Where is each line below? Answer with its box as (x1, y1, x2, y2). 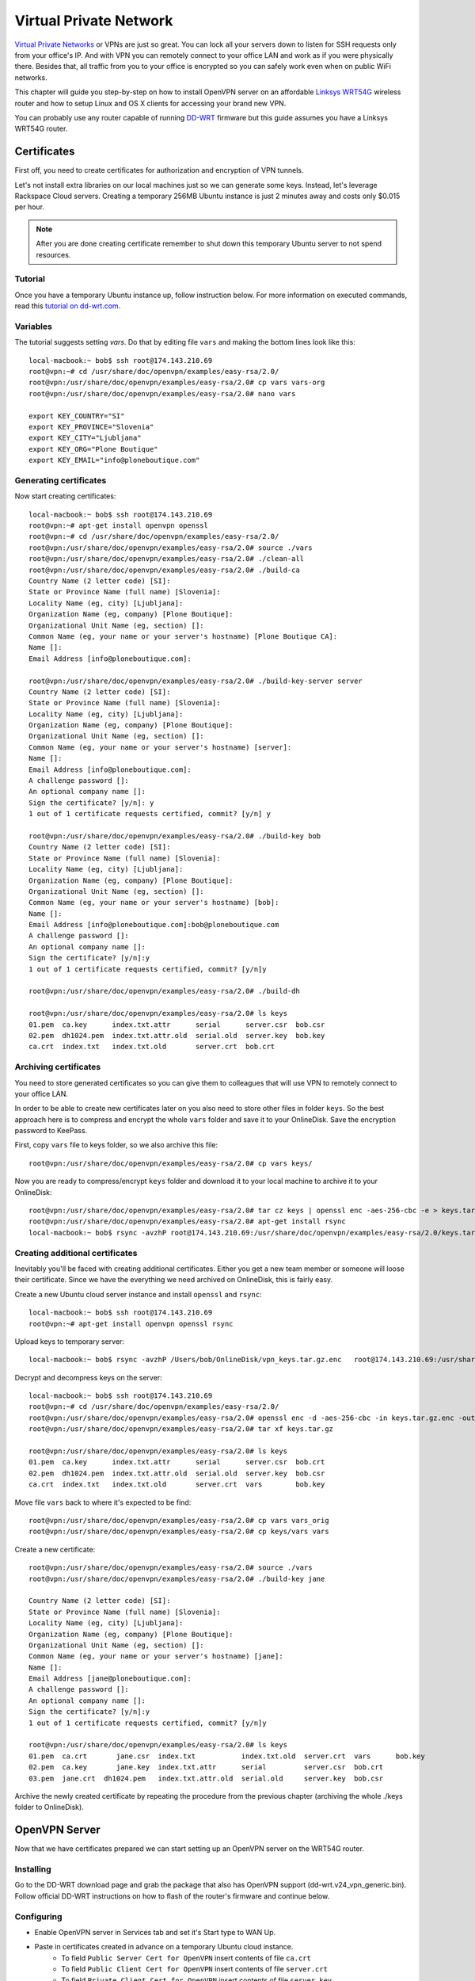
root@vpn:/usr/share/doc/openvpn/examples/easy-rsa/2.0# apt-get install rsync (28, 1217, 346, 1226)
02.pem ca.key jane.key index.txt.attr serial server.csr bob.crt (28, 1763, 384, 1772)
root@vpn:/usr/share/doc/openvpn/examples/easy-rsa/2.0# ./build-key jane (28, 1574, 325, 1583)
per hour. (14, 202, 45, 212)
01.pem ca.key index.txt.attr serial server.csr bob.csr (28, 1020, 325, 1029)
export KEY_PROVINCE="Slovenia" (28, 422, 154, 431)
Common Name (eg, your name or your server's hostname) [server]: (28, 742, 292, 752)
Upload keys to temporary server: (14, 1336, 124, 1346)
